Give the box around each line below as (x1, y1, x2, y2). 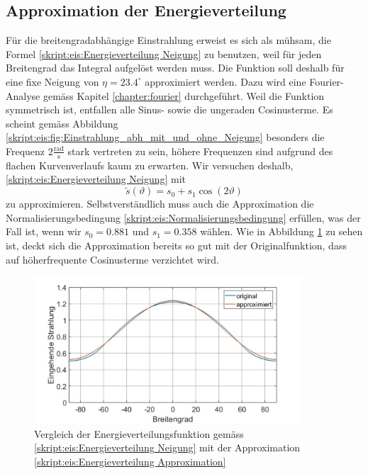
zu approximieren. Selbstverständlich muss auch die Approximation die (6, 196, 314, 211)
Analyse (6, 88, 40, 103)
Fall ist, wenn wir (6, 224, 82, 239)
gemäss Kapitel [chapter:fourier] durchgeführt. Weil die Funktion (43, 88, 325, 103)
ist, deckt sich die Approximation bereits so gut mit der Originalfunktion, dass (6, 237, 347, 252)
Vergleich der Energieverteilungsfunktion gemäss (34, 426, 244, 441)
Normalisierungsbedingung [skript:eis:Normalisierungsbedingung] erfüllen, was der (6, 210, 361, 225)
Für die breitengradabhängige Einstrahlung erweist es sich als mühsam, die (6, 33, 331, 47)
